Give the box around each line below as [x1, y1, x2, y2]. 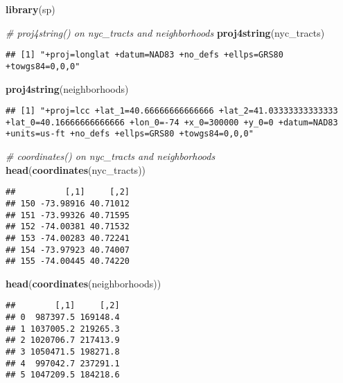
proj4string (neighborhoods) [6, 81, 129, 96]
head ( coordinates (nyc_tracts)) [6, 162, 146, 177]
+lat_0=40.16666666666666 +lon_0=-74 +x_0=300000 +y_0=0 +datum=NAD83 [6, 117, 338, 127]
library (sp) [6, 2, 55, 16]
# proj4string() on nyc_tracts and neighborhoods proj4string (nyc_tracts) [6, 25, 325, 39]
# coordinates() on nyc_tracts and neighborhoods [6, 149, 216, 163]
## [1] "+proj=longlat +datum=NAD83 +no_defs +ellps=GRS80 [6, 50, 283, 60]
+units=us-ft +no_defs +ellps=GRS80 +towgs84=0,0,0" [6, 129, 254, 139]
